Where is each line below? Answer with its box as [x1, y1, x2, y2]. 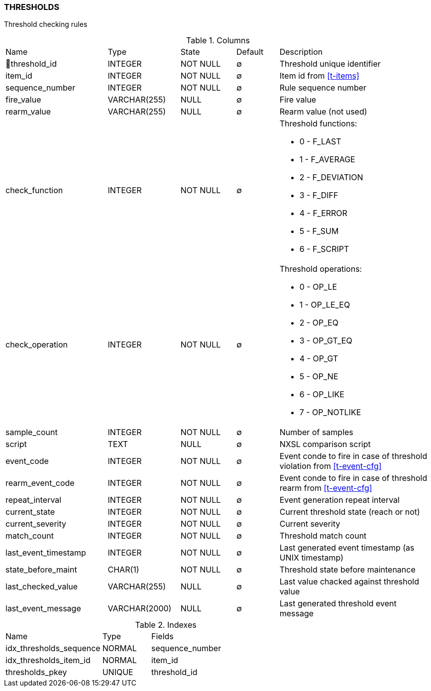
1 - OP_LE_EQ [299, 300, 350, 310]
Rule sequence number [279, 83, 367, 93]
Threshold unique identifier [279, 59, 381, 69]
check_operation [5, 340, 68, 350]
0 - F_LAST [299, 136, 341, 147]
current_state [5, 507, 55, 517]
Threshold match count [279, 531, 367, 541]
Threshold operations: [279, 264, 362, 274]
